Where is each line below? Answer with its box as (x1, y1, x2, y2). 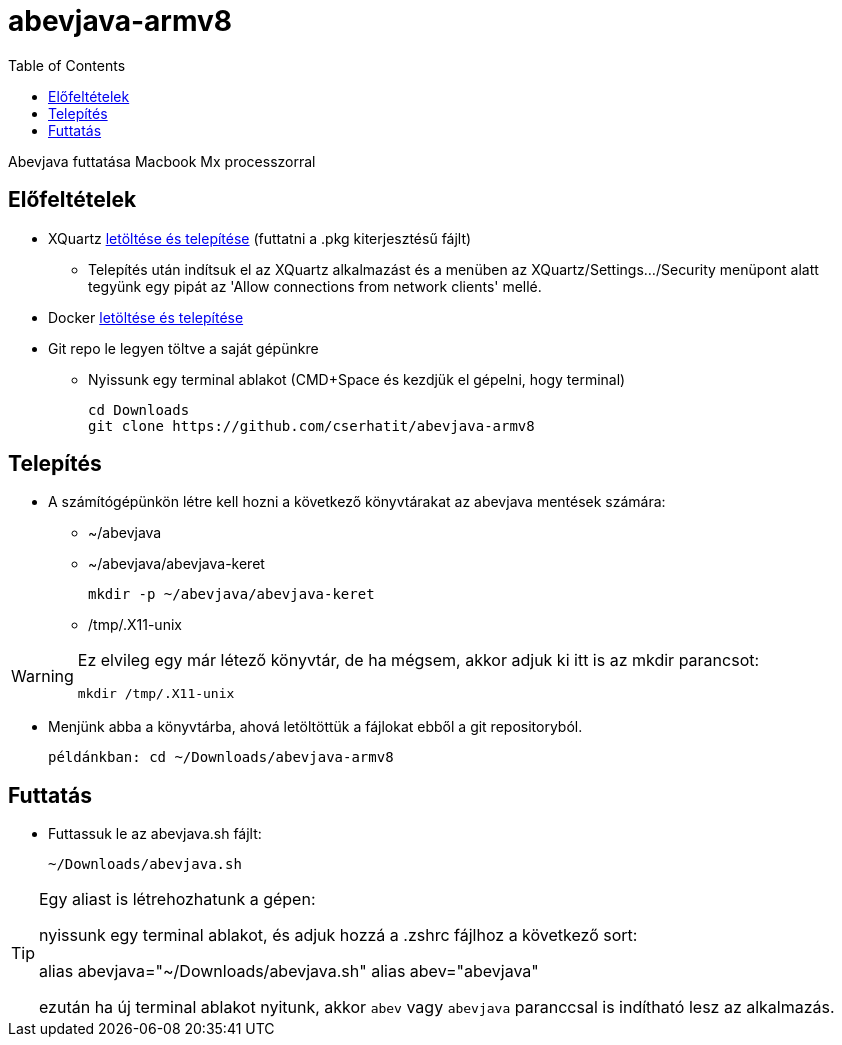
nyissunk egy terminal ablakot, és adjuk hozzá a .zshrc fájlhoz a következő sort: (39, 925, 638, 946)
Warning (11, 665, 74, 686)
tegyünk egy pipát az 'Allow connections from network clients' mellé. (88, 277, 542, 295)
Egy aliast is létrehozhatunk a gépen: (39, 889, 316, 910)
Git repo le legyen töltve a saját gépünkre (48, 339, 319, 357)
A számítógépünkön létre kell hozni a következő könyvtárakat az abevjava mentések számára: (48, 493, 666, 511)
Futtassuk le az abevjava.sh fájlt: (48, 825, 262, 843)
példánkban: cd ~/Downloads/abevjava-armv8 (48, 749, 394, 766)
